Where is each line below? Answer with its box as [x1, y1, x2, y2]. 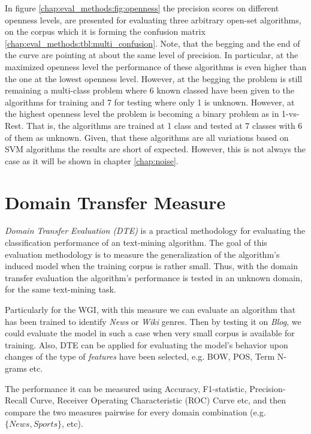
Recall [5, 394, 28, 406]
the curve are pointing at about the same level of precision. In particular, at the [5, 49, 298, 61]
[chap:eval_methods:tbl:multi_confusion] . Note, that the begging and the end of [5, 37, 300, 49]
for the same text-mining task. [5, 283, 116, 296]
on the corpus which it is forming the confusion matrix [5, 25, 206, 38]
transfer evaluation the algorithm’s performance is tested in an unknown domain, [5, 271, 303, 284]
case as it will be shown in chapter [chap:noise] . [5, 154, 179, 167]
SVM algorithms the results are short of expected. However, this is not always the [5, 143, 306, 155]
